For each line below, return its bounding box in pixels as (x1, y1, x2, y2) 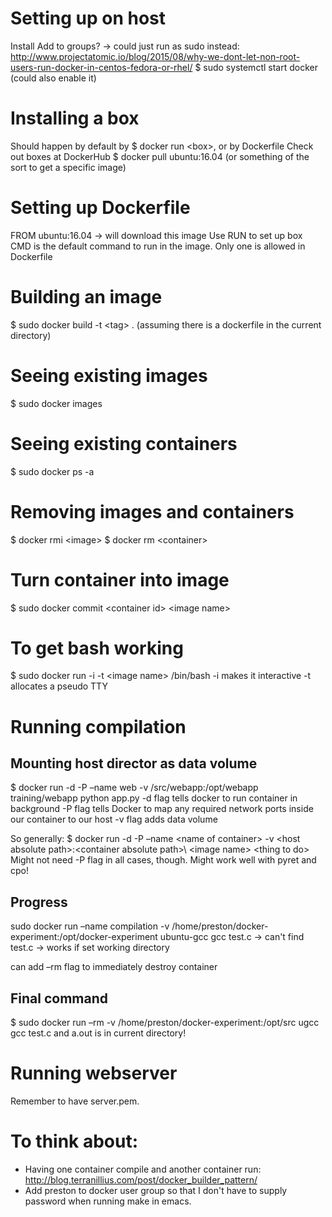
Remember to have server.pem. (10, 1095, 140, 1107)
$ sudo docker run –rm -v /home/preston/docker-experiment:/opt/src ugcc (10, 1017, 320, 1029)
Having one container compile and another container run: (24, 1163, 262, 1175)
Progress (10, 893, 68, 911)
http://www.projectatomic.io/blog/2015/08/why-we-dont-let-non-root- (10, 50, 301, 62)
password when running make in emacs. (24, 1195, 192, 1207)
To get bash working (10, 637, 184, 659)
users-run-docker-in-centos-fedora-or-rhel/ (10, 61, 193, 73)
